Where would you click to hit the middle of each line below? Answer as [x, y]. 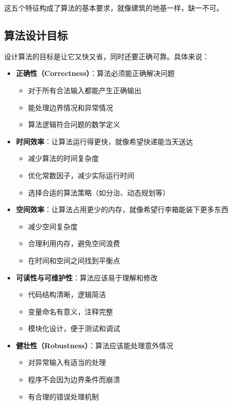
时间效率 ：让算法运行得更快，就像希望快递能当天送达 [104, 141]
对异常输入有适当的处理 [67, 362]
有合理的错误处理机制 [63, 396]
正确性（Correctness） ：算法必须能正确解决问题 [95, 73]
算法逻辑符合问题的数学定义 [74, 124]
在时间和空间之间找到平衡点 [74, 260]
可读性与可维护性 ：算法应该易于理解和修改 [87, 277]
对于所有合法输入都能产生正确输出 [85, 90]
